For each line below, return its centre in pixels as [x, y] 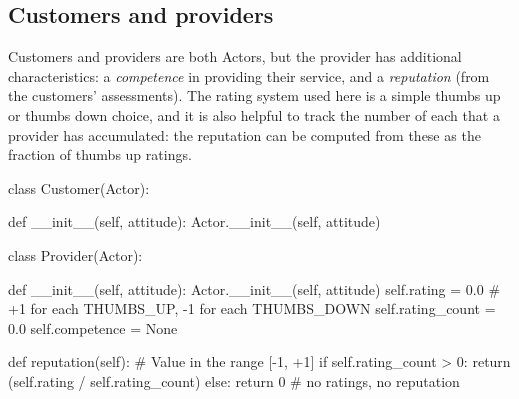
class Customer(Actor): [79, 187]
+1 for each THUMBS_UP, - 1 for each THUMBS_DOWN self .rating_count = [252, 308]
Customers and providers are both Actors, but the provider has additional [235, 56]
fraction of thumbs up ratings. [100, 154]
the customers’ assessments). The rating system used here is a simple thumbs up [254, 95]
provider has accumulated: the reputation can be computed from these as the [244, 134]
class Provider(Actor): [75, 254]
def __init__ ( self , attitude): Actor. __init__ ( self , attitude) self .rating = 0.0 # [254, 288]
